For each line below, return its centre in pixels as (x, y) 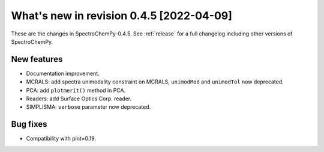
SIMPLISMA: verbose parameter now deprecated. (88, 107)
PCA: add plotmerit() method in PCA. (76, 90)
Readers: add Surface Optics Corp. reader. (79, 99)
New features (37, 59)
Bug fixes (29, 124)
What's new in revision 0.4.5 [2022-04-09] (121, 16)
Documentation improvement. (63, 73)
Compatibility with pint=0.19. (61, 139)
